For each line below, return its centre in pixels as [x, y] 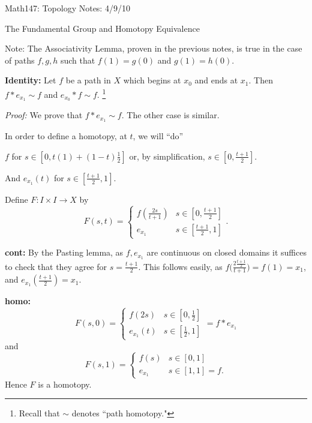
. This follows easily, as [180, 266]
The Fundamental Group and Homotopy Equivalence [102, 28]
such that [78, 60]
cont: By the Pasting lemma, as [64, 252]
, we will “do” [158, 136]
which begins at [152, 80]
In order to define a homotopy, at [66, 136]
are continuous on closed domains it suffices [226, 252]
